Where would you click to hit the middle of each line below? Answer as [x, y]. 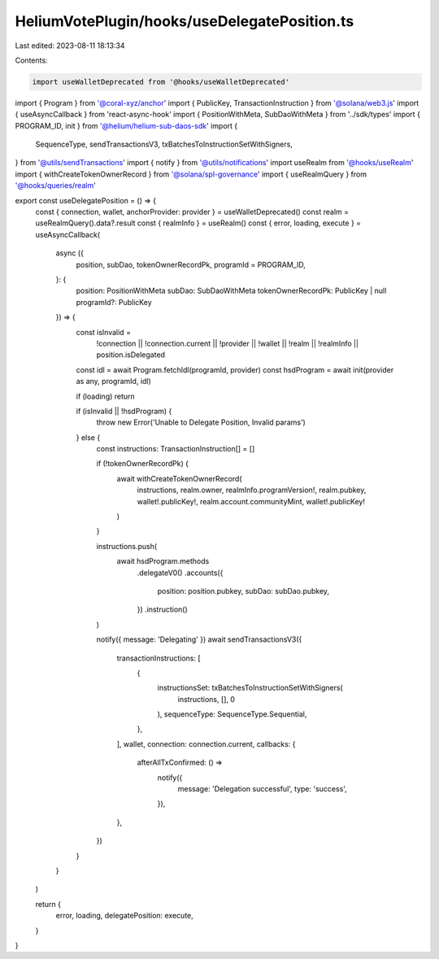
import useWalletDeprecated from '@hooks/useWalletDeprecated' [161, 82]
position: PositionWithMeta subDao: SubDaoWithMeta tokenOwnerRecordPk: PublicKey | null [231, 291]
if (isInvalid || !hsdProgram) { [124, 411]
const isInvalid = [104, 332]
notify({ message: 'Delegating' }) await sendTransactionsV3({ [199, 639]
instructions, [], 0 [206, 699]
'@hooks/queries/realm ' [56, 185]
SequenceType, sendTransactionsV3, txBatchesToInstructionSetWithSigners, [164, 144]
